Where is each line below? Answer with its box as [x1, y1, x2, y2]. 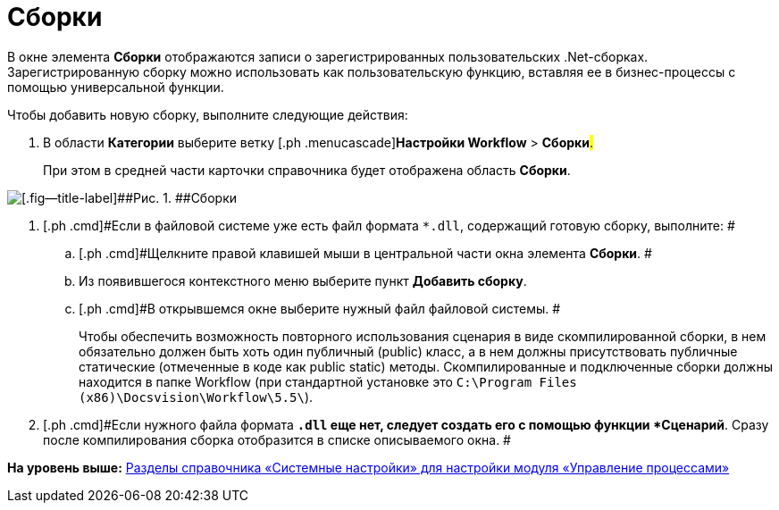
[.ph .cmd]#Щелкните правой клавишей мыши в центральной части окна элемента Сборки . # [79, 245, 652, 261]
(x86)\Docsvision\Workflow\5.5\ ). [79, 389, 314, 405]
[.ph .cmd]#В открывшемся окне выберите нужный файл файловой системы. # [79, 300, 561, 316]
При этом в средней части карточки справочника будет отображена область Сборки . [43, 162, 571, 178]
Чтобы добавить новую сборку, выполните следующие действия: [7, 106, 408, 122]
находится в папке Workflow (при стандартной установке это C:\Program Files [79, 373, 577, 389]
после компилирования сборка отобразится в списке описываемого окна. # [43, 431, 511, 447]
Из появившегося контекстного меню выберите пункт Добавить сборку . [79, 272, 527, 288]
